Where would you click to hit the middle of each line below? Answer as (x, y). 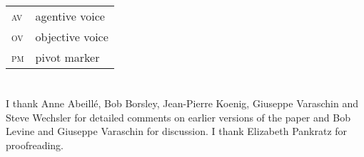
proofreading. (35, 145)
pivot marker (67, 57)
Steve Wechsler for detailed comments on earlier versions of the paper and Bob (178, 117)
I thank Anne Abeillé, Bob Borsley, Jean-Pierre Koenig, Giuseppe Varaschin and (182, 103)
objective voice (72, 37)
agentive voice (70, 16)
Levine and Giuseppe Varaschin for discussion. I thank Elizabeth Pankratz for (177, 131)
